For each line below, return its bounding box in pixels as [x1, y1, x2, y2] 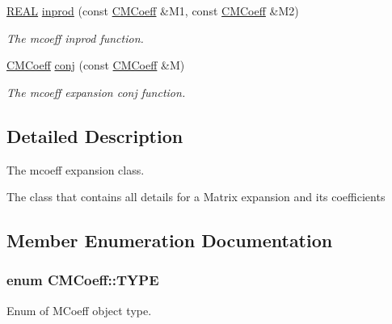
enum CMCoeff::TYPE [6, 270, 159, 290]
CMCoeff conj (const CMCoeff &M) [6, 57, 185, 74]
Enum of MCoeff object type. [6, 301, 152, 318]
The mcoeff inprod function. [6, 29, 144, 46]
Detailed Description [6, 123, 183, 148]
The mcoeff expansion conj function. [6, 83, 186, 100]
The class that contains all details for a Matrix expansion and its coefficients [6, 188, 386, 205]
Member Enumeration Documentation [6, 228, 333, 253]
